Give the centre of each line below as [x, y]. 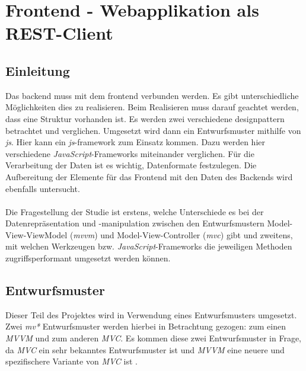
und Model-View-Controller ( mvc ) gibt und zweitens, [197, 234]
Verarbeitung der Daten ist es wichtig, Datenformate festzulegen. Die [131, 165]
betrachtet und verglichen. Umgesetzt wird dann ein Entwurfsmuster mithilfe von [153, 130]
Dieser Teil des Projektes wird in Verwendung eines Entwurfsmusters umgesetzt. [151, 314]
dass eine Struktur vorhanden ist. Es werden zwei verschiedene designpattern [145, 118]
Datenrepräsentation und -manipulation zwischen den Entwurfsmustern [135, 223]
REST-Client [59, 33]
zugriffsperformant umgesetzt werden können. [88, 258]
